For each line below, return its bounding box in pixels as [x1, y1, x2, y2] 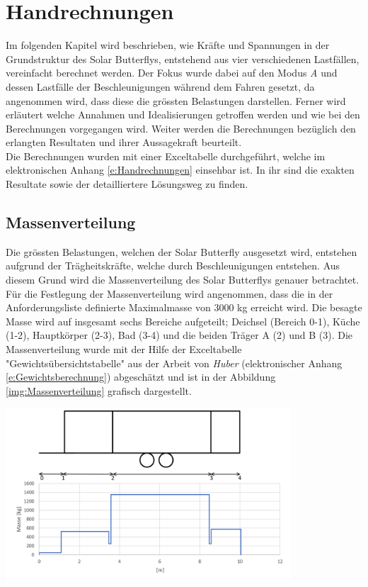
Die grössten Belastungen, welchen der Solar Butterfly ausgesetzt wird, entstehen [6, 244, 357, 259]
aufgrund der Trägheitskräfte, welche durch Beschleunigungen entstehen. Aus [6, 258, 340, 273]
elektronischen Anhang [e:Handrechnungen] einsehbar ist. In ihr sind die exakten [6, 162, 355, 177]
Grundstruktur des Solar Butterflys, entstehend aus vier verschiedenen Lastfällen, [6, 51, 360, 66]
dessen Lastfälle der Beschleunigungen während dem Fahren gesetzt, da [6, 79, 315, 94]
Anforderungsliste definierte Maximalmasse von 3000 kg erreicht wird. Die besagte [6, 300, 362, 315]
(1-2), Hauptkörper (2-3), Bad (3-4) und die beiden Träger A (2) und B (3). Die [6, 328, 352, 342]
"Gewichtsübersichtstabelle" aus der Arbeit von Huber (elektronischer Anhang [6, 355, 343, 370]
